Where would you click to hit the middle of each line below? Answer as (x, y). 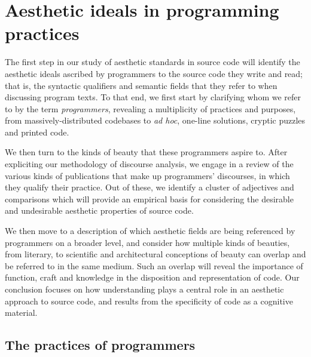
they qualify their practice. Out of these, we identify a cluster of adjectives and (150, 187)
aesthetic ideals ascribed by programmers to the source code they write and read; (154, 73)
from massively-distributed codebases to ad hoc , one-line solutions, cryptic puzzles (155, 120)
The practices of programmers (100, 345)
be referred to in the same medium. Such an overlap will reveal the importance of (154, 265)
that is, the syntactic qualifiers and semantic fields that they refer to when (141, 85)
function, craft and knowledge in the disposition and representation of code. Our (152, 277)
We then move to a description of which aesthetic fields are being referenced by (150, 231)
